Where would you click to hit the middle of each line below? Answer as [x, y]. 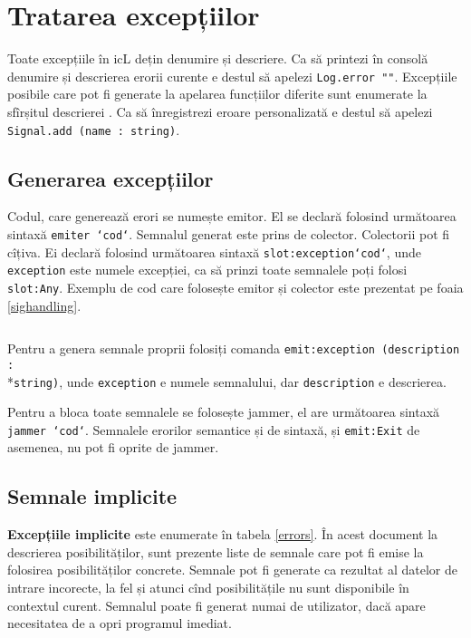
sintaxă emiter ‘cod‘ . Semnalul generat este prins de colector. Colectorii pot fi [229, 234]
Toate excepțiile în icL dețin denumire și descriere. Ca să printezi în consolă [218, 58]
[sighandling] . [44, 305]
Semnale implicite [92, 496]
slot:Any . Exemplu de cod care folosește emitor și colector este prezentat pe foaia [235, 287]
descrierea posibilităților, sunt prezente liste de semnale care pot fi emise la [216, 551]
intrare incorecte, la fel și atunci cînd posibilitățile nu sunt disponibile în [208, 588]
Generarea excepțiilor [111, 178]
